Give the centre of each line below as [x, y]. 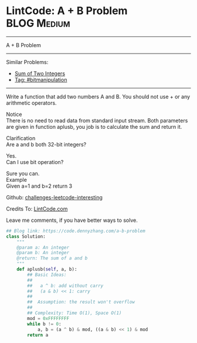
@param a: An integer [43, 247]
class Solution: [26, 237]
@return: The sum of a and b [52, 258]
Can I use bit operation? [35, 162]
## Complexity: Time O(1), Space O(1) [74, 313]
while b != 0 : [44, 324]
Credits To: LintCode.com [37, 209]
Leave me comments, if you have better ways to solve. [72, 220]
